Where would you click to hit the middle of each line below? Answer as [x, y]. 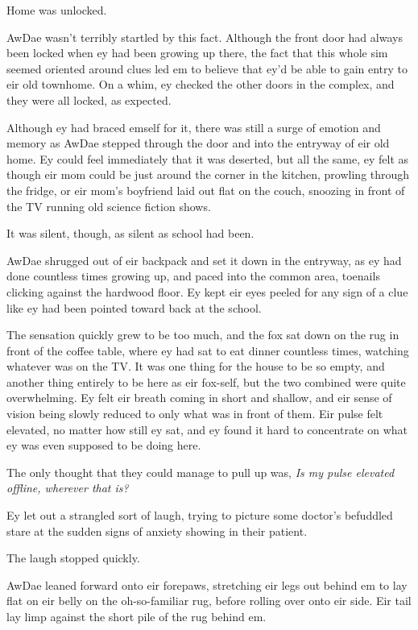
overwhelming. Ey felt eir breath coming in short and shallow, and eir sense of [199, 398]
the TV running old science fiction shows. [109, 206]
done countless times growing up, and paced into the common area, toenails [193, 276]
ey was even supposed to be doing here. [104, 445]
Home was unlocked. [57, 10]
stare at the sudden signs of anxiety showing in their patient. [157, 531]
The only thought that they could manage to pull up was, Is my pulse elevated [201, 472]
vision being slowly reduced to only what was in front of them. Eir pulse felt [195, 414]
